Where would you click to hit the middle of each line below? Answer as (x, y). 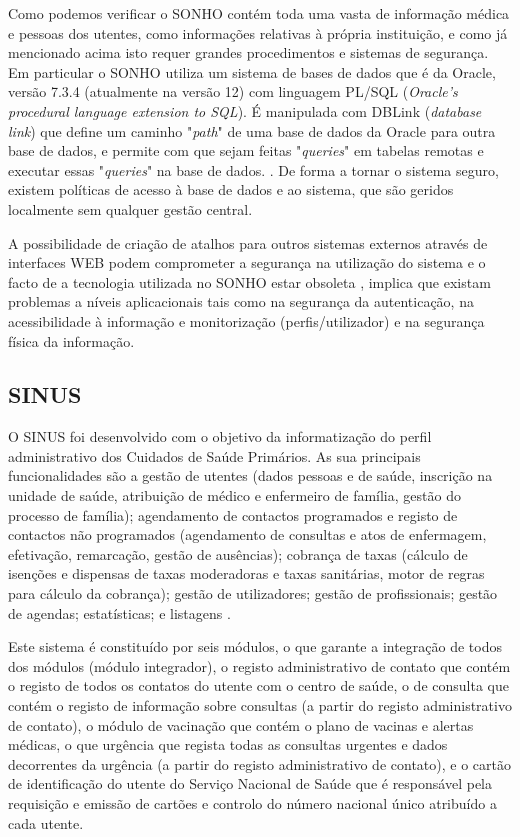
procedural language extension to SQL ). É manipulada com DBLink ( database (245, 110)
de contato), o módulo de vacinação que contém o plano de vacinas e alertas (241, 724)
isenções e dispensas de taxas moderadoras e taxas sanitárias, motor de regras (246, 573)
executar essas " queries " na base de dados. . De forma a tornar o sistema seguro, (253, 169)
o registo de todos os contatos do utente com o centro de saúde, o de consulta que (258, 685)
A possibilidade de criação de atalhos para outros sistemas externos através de (248, 242)
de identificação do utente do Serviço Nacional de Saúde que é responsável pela (250, 783)
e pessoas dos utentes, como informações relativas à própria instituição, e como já (258, 32)
